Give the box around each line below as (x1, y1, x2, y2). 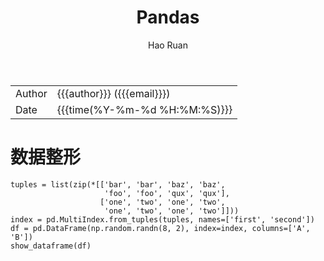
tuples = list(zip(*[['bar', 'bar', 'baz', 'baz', (10, 179, 226, 190)
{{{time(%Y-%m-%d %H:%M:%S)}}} (56, 102, 233, 116)
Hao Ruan (147, 39, 189, 51)
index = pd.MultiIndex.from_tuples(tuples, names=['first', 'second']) (10, 214, 315, 225)
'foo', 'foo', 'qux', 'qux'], (104, 188, 230, 198)
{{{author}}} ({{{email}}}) (56, 86, 171, 100)
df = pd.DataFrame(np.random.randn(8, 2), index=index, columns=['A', (10, 223, 311, 233)
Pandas (136, 6, 200, 29)
